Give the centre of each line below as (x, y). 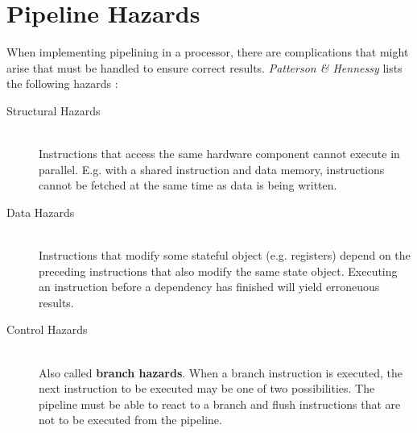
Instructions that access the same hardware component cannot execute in (219, 154)
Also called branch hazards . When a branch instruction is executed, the (221, 372)
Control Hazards (47, 329)
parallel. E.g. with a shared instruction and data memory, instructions (212, 169)
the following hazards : (62, 83)
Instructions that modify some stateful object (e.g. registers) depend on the (225, 255)
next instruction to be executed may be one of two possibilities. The (207, 388)
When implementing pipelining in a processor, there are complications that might (208, 52)
